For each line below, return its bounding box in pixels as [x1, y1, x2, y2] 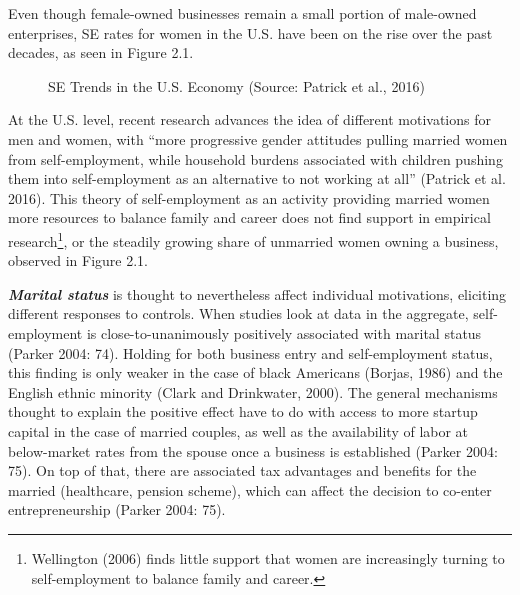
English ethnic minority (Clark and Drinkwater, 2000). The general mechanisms [8, 381, 498, 402]
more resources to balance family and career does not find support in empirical [8, 207, 491, 228]
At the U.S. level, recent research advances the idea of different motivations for [8, 109, 491, 130]
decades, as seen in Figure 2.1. [8, 42, 194, 63]
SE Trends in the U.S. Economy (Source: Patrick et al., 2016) [48, 75, 425, 96]
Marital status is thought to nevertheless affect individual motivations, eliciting [8, 283, 507, 304]
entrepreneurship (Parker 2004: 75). [8, 499, 226, 520]
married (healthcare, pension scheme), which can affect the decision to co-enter [8, 479, 492, 500]
